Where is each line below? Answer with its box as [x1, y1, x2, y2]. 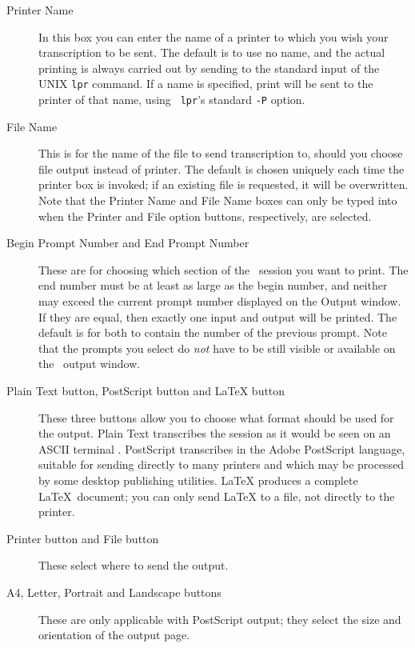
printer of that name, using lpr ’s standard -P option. [38, 91, 305, 108]
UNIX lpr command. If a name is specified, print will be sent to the [38, 75, 373, 92]
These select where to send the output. [38, 557, 229, 574]
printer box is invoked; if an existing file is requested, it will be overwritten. [38, 176, 409, 193]
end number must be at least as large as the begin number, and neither [38, 277, 388, 294]
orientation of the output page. [38, 626, 190, 643]
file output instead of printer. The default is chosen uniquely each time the [38, 160, 405, 177]
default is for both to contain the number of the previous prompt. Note [38, 324, 387, 341]
